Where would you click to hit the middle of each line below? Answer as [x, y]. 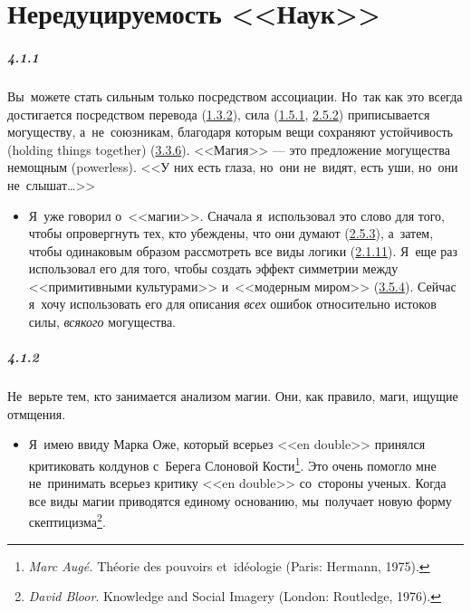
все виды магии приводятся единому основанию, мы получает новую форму [240, 500]
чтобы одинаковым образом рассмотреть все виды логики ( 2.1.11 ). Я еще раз [243, 250]
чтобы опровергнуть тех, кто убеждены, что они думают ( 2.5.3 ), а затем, [231, 233]
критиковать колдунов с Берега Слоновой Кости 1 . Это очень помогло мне [232, 464]
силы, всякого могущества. [102, 322]
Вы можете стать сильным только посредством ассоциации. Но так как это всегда [235, 96]
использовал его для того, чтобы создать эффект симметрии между [213, 268]
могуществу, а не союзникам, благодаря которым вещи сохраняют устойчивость [230, 132]
